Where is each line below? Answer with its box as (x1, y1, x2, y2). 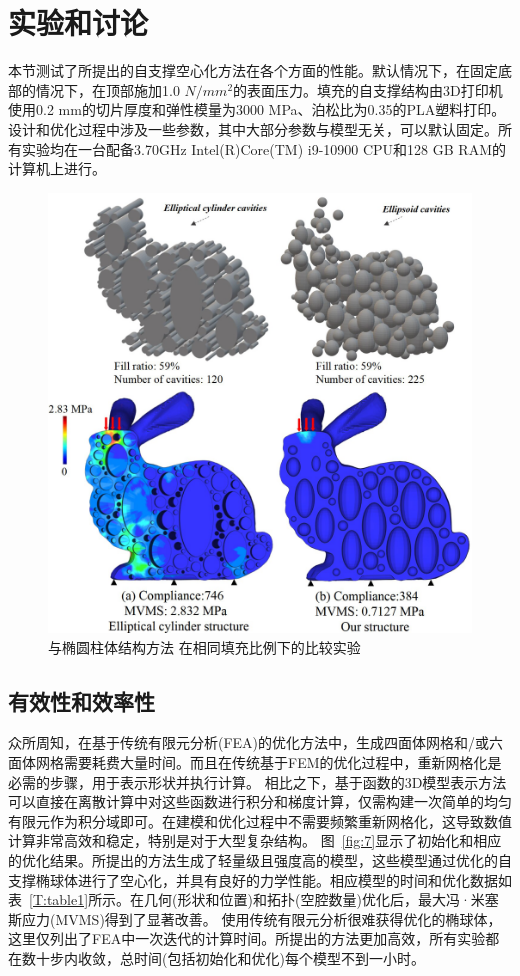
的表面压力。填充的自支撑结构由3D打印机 (233, 79, 503, 100)
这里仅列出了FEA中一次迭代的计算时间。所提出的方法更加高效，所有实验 (8, 928, 486, 949)
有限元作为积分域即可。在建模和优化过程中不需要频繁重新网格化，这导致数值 (8, 810, 512, 831)
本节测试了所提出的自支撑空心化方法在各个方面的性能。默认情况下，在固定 (8, 60, 498, 81)
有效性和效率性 (8, 685, 155, 716)
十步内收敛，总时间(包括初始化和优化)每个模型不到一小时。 (35, 947, 425, 968)
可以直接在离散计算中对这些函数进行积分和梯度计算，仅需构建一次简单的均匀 (8, 791, 512, 812)
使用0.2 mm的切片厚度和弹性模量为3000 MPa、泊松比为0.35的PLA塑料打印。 (8, 99, 506, 120)
